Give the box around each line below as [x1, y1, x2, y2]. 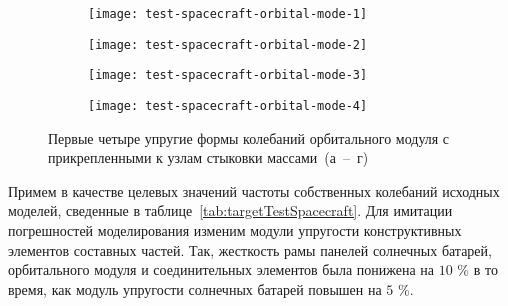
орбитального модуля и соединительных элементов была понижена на [8, 259, 435, 280]
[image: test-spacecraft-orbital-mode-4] [88, 98, 368, 113]
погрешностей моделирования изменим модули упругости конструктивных [8, 220, 462, 240]
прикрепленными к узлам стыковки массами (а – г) [48, 147, 369, 168]
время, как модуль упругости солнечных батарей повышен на [8, 278, 382, 299]
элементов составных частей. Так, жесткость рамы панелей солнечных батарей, [8, 239, 492, 260]
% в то [457, 259, 498, 280]
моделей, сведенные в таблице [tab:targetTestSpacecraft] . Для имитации [8, 200, 453, 221]
